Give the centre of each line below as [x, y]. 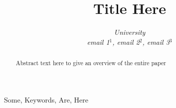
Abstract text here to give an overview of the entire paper [91, 63]
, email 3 [156, 42]
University [130, 32]
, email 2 [126, 42]
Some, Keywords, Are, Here [46, 99]
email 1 [98, 42]
